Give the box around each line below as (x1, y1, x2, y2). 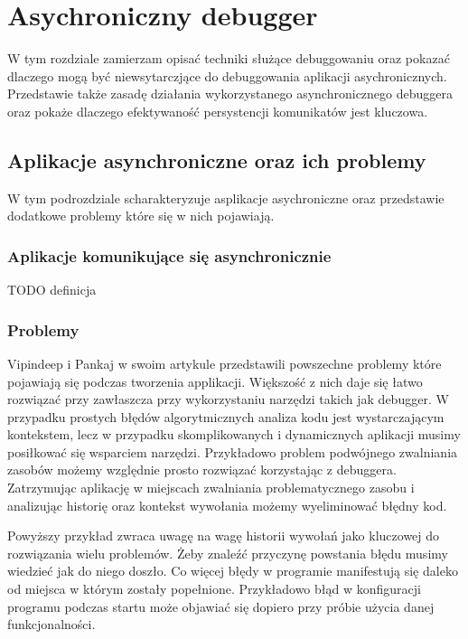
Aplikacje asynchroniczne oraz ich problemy (7, 146, 426, 174)
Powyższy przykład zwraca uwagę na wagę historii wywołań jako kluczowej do (7, 526, 440, 545)
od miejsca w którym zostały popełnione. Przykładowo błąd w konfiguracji (7, 579, 421, 598)
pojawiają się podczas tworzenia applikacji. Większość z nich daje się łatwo (7, 371, 423, 390)
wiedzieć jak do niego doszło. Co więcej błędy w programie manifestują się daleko (7, 561, 458, 580)
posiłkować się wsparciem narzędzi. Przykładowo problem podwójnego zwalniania (7, 442, 458, 461)
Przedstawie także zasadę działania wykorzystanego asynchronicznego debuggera (7, 84, 453, 103)
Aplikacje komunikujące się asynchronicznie (7, 244, 332, 267)
